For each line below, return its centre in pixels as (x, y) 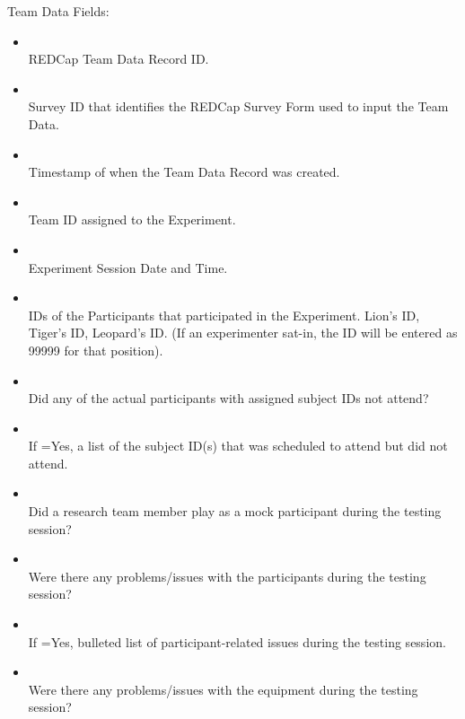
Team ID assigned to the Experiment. (132, 219)
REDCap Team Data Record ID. (118, 59)
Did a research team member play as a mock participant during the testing (235, 511)
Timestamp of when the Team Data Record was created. (184, 172)
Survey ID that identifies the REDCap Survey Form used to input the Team (238, 106)
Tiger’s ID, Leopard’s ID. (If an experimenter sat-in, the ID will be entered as (243, 333)
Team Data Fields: (58, 11)
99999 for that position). (96, 350)
